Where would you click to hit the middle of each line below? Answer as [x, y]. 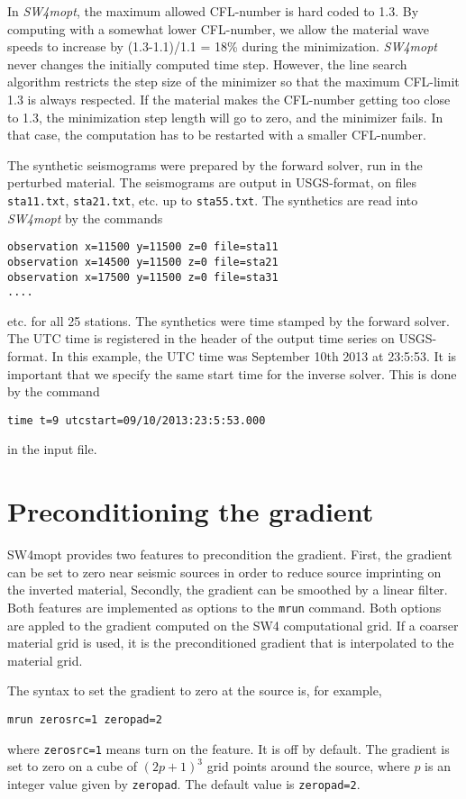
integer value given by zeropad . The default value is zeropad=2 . [184, 783]
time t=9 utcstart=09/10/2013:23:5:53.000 [137, 420]
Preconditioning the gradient [191, 511]
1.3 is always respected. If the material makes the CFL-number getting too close [229, 99]
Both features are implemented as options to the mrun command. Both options [224, 607]
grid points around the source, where [308, 766]
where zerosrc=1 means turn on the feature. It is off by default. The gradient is [228, 748]
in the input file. [52, 449]
